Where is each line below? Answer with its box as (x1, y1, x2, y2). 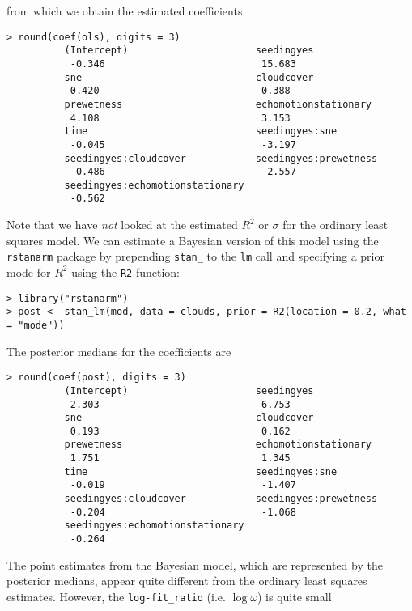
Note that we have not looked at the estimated (6, 216, 238, 233)
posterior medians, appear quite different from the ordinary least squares (6, 572, 367, 589)
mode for (6, 263, 51, 280)
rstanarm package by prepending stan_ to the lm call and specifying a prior (6, 248, 384, 265)
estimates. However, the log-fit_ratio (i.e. (6, 588, 226, 605)
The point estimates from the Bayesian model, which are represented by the (6, 556, 383, 573)
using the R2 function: (71, 263, 180, 280)
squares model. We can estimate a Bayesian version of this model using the (6, 231, 379, 248)
